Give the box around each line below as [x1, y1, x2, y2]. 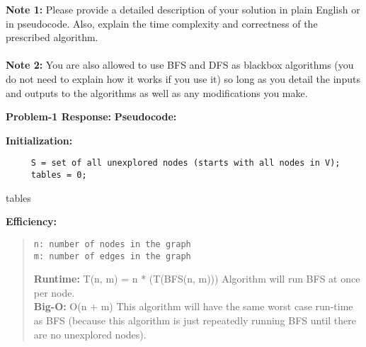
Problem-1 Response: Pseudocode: [6, 109, 177, 124]
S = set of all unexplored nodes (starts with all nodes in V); [30, 158, 341, 169]
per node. [33, 285, 75, 300]
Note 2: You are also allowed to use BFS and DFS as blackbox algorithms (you [6, 57, 354, 72]
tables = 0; [30, 170, 87, 180]
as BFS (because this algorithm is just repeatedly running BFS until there [33, 312, 356, 327]
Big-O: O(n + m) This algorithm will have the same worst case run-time [33, 299, 353, 314]
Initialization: [6, 132, 73, 147]
